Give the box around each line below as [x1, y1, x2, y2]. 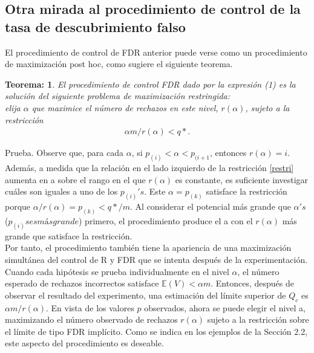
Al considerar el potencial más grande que [135, 200, 291, 213]
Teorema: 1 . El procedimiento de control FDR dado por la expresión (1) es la [5, 77, 296, 90]
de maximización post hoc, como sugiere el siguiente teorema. [5, 57, 233, 70]
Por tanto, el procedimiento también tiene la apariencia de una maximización [5, 241, 292, 254]
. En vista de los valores [46, 301, 134, 314]
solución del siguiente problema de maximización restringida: [5, 89, 231, 102]
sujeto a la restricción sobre [207, 313, 309, 326]
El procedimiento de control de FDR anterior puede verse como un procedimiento [5, 45, 307, 58]
